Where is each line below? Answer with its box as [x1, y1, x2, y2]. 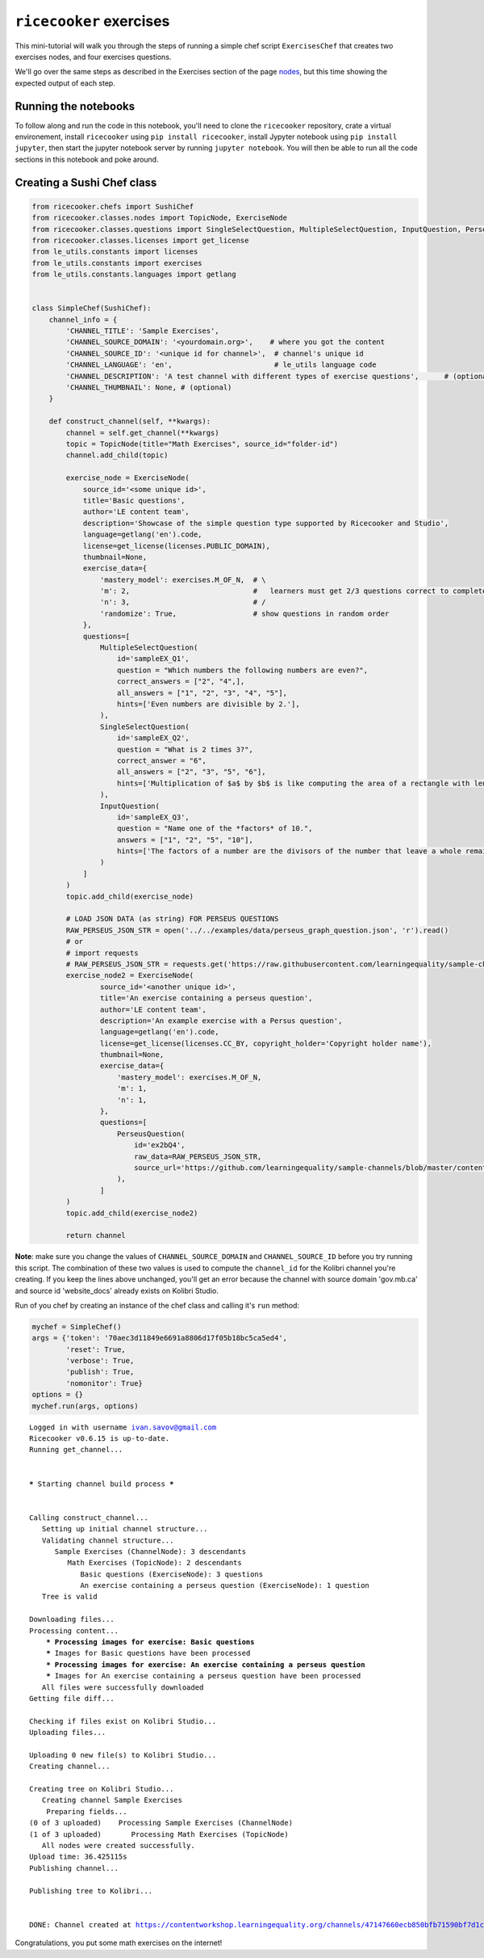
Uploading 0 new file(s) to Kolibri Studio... [29, 1750, 217, 1759]
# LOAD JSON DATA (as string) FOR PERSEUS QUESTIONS [65, 914, 279, 924]
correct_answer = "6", [117, 756, 207, 765]
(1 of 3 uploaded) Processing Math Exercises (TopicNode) [29, 1830, 290, 1838]
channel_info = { [48, 315, 118, 324]
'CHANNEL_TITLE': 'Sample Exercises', [65, 326, 219, 335]
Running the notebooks [15, 99, 136, 113]
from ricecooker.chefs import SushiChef [31, 202, 194, 211]
